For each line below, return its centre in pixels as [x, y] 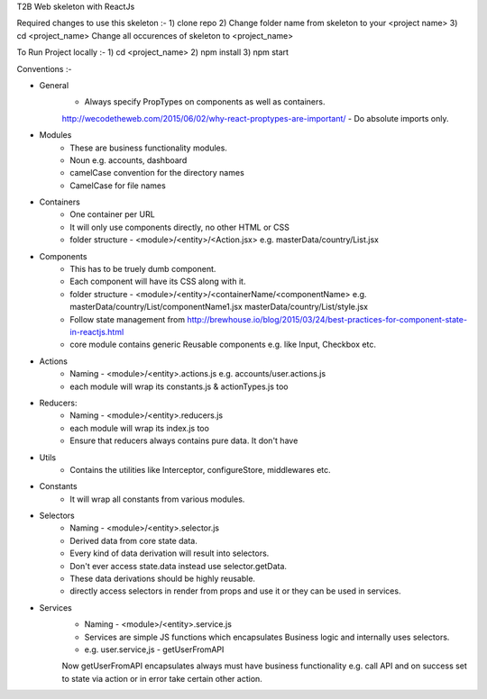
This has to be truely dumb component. [143, 269]
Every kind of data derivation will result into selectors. [170, 553]
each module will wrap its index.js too [139, 428]
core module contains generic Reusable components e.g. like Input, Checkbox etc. [223, 345]
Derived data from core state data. [133, 540]
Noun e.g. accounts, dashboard [129, 160]
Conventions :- [44, 68]
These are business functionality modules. [148, 148]
